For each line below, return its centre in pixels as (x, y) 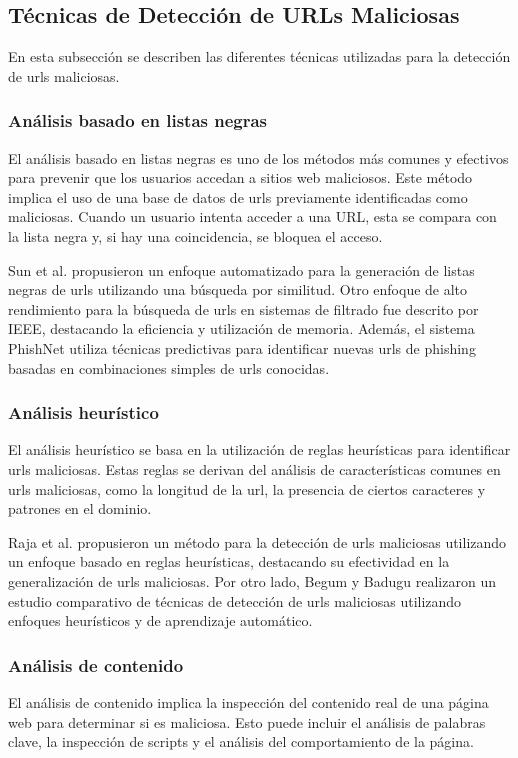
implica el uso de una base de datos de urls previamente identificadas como (238, 196)
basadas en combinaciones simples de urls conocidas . (169, 367)
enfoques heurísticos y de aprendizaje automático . (160, 620)
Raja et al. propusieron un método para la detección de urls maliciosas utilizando (257, 541)
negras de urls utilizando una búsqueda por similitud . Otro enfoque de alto (238, 289)
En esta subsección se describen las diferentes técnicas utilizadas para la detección (259, 56)
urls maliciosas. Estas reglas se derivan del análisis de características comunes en (254, 468)
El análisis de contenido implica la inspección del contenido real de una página (248, 701)
